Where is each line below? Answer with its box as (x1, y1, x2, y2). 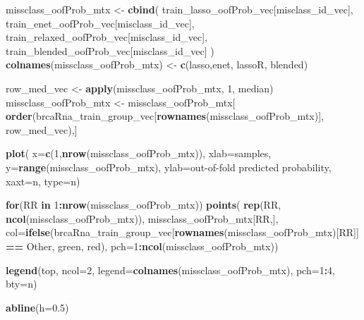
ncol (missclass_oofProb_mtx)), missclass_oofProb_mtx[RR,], (6, 211, 279, 226)
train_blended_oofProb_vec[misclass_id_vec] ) (6, 43, 214, 58)
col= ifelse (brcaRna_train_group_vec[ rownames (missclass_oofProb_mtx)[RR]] (6, 225, 359, 240)
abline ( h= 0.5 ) (6, 300, 69, 314)
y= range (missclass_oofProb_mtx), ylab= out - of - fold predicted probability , (6, 159, 332, 174)
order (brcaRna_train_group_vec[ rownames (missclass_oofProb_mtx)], (6, 109, 324, 123)
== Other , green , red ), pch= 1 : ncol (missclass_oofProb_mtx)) (6, 238, 279, 253)
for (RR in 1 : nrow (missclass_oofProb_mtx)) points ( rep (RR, (6, 197, 281, 212)
